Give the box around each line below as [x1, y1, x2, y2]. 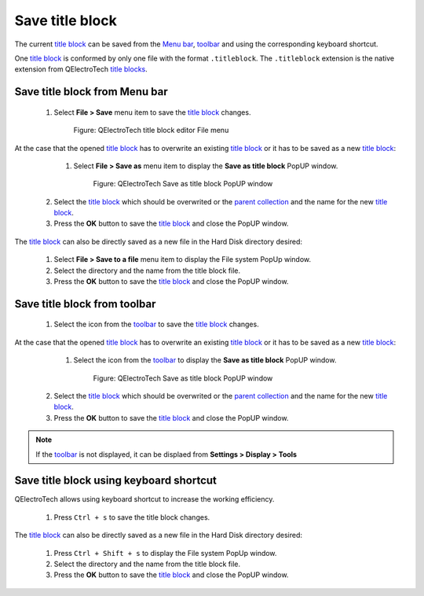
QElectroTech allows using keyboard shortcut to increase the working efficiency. [14, 495, 275, 504]
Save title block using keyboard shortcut [14, 474, 217, 487]
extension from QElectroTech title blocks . [14, 64, 148, 74]
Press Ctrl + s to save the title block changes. [53, 512, 210, 522]
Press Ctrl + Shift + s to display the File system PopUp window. [53, 548, 277, 557]
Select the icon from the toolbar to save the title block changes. [53, 319, 259, 329]
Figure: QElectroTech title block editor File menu [73, 126, 229, 135]
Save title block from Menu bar [14, 85, 168, 98]
